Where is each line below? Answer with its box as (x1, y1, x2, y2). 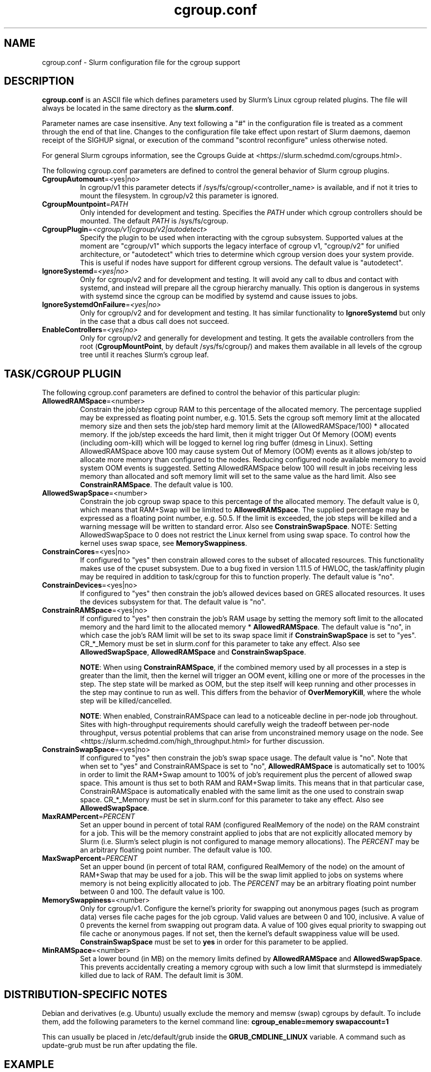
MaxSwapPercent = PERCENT (42, 854, 138, 863)
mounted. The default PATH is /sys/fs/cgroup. (80, 217, 228, 225)
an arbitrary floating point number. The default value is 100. (80, 846, 272, 854)
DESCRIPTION (4, 75, 74, 88)
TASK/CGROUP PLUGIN (4, 367, 122, 380)
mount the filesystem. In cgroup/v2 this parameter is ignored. (80, 191, 279, 200)
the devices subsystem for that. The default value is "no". (80, 598, 266, 606)
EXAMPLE (4, 1058, 54, 1071)
